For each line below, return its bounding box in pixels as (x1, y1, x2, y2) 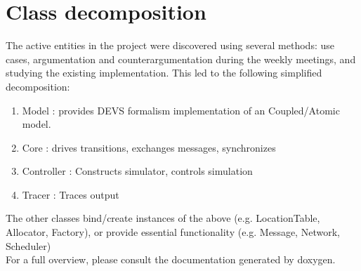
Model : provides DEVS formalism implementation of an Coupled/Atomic (22, 103, 340, 117)
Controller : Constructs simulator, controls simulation (22, 164, 253, 178)
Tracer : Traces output (22, 187, 119, 201)
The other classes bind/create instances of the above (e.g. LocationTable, (6, 211, 320, 225)
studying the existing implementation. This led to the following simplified (6, 65, 322, 80)
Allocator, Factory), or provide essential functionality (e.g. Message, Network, (6, 225, 340, 239)
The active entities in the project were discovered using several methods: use (6, 38, 334, 53)
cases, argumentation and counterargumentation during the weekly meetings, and (6, 51, 356, 66)
